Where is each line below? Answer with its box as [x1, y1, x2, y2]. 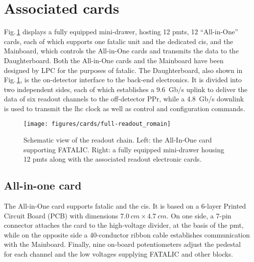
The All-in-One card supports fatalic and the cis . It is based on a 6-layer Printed [4, 201, 246, 211]
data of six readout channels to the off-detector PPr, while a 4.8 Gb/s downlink [4, 94, 244, 104]
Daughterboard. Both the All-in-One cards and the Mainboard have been [4, 55, 224, 65]
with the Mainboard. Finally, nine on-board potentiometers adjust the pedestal [4, 239, 241, 249]
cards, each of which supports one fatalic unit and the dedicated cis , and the [4, 36, 233, 46]
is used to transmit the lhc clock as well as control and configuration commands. [4, 103, 245, 113]
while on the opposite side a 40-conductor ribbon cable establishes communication [4, 229, 250, 239]
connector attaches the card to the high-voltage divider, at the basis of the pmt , [4, 220, 244, 230]
